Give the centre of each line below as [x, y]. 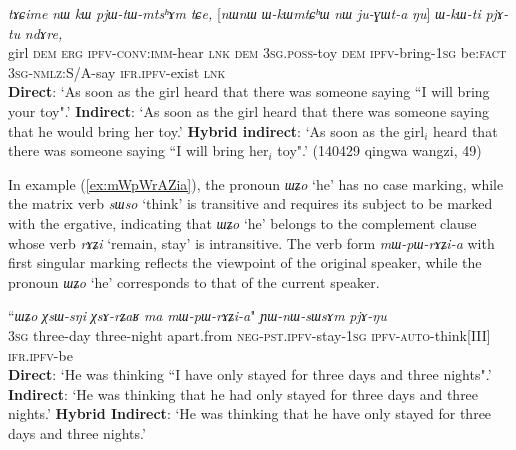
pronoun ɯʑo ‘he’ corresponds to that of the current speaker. [194, 281]
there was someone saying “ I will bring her [138, 150]
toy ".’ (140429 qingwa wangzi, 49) [379, 150]
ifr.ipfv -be [40, 354]
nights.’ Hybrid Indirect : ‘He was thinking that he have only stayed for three [250, 413]
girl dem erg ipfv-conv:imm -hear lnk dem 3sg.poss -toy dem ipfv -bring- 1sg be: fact [257, 52]
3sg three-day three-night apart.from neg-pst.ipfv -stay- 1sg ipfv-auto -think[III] [249, 334]
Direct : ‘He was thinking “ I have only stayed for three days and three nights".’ [250, 374]
